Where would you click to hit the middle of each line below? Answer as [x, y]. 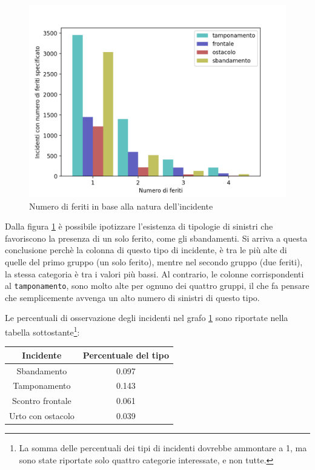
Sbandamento [42, 370]
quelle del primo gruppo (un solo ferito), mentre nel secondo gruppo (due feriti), [154, 261]
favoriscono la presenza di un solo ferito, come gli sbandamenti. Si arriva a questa [156, 238]
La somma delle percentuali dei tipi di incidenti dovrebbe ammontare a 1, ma [163, 448]
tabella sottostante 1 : [42, 331]
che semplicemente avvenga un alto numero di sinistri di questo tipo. [132, 297]
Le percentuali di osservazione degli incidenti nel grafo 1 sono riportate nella [147, 318]
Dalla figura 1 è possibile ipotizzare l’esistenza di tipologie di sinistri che [139, 226]
